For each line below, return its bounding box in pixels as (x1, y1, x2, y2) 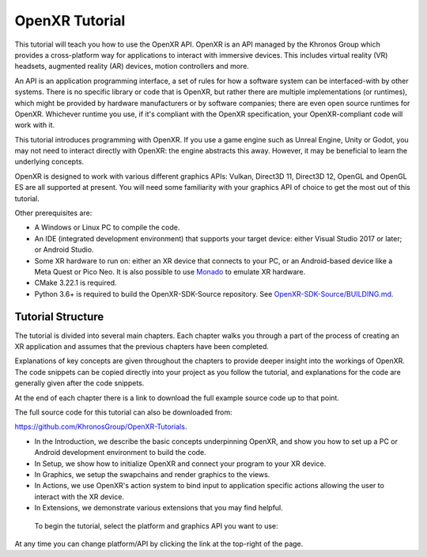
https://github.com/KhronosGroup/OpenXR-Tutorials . (14, 422, 187, 431)
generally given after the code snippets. (14, 378, 145, 388)
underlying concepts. (14, 157, 85, 166)
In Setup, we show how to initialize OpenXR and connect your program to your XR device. (34, 459, 327, 468)
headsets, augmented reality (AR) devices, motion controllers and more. (14, 62, 249, 71)
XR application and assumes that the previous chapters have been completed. (14, 342, 269, 351)
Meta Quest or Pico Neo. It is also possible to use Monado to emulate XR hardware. (34, 267, 306, 276)
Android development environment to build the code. (34, 448, 207, 457)
